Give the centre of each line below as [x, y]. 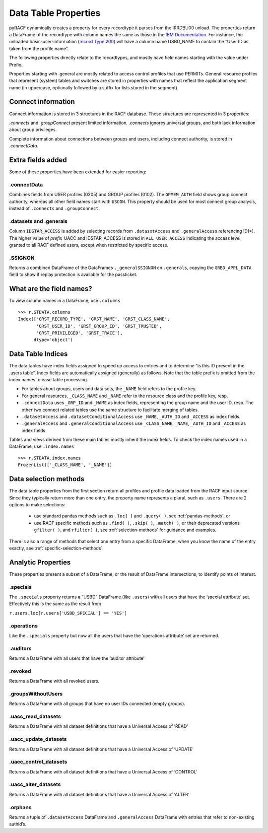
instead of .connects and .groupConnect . [55, 208]
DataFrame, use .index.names [42, 446]
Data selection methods [47, 479]
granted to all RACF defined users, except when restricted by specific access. [89, 245]
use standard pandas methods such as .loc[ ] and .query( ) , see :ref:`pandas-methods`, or [132, 516]
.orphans [20, 807]
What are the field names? [51, 289]
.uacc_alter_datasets [35, 784]
